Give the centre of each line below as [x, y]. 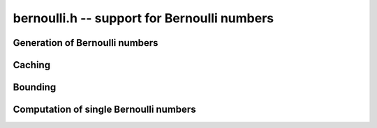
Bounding [35, 87]
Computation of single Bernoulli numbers [104, 110]
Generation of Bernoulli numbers [86, 43]
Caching [32, 65]
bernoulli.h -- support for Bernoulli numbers [143, 18]
